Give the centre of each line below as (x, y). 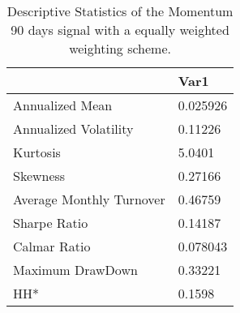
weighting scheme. (120, 48)
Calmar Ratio (52, 246)
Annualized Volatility (73, 129)
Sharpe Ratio (51, 223)
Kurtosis (37, 152)
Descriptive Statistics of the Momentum (120, 11)
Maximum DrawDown (75, 270)
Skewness (39, 176)
